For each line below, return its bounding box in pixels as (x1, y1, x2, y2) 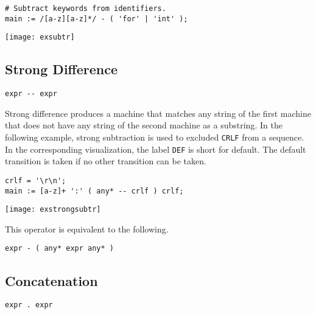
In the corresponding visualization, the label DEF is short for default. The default (5, 142, 306, 155)
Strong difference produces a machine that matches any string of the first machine (5, 106, 311, 119)
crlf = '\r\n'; (5, 176, 66, 185)
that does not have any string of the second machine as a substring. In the (5, 119, 283, 131)
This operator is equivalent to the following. (5, 222, 169, 235)
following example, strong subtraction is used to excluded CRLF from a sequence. (5, 131, 304, 144)
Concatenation (5, 271, 98, 290)
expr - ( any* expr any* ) (5, 244, 114, 253)
